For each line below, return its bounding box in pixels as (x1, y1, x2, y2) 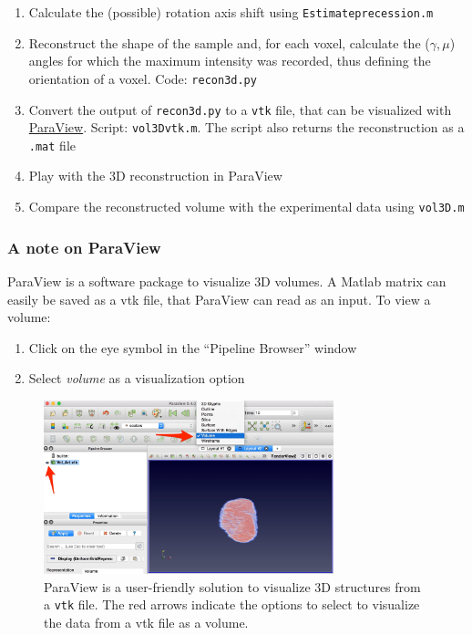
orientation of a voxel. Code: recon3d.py (28, 68, 257, 88)
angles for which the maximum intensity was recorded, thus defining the (28, 51, 431, 70)
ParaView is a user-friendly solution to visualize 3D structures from (44, 577, 421, 596)
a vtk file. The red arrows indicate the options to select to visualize (44, 595, 420, 614)
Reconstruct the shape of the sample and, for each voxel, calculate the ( (28, 33, 430, 52)
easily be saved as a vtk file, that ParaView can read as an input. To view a (7, 289, 431, 308)
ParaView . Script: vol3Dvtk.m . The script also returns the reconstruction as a (28, 118, 465, 137)
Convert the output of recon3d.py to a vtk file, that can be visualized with (28, 99, 452, 119)
